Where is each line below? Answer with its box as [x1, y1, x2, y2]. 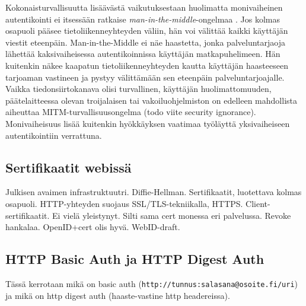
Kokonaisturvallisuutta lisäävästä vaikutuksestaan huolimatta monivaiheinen [5, 1, 283, 13]
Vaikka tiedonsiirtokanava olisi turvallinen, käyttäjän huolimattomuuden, [5, 82, 272, 95]
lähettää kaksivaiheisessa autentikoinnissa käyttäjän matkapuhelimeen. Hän [5, 47, 280, 60]
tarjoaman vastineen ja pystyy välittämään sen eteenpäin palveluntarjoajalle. [5, 71, 285, 83]
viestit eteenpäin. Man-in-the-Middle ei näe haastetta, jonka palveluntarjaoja [5, 36, 285, 48]
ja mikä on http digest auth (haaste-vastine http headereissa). [5, 289, 230, 301]
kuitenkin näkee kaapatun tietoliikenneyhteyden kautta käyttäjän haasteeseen [5, 59, 288, 71]
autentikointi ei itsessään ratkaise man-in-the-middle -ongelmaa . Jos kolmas [5, 12, 280, 25]
